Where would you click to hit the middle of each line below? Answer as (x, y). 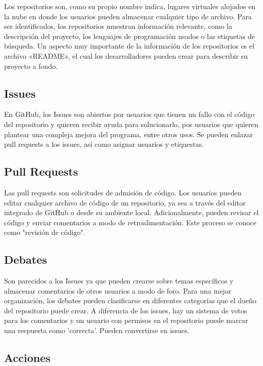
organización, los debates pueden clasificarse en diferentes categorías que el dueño (130, 300)
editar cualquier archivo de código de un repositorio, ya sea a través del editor (125, 202)
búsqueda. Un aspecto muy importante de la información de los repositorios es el (129, 46)
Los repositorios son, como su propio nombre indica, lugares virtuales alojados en (130, 6)
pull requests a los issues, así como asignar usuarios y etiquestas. (104, 144)
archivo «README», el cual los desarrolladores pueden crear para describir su (126, 55)
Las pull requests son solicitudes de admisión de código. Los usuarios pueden (123, 192)
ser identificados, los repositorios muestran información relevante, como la (118, 26)
